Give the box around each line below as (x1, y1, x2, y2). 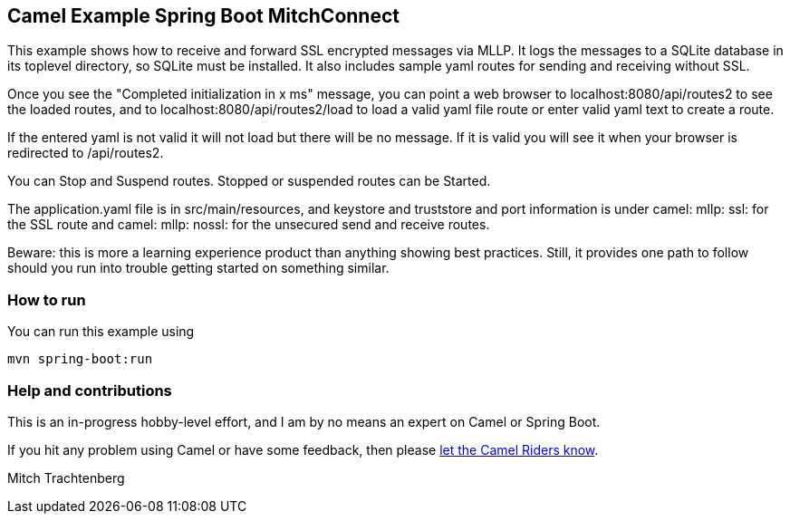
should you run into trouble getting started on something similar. (7, 260, 390, 276)
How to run (7, 290, 86, 309)
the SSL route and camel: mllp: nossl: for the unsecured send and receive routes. (7, 217, 490, 233)
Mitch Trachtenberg (7, 469, 125, 486)
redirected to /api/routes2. (7, 145, 164, 161)
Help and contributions (7, 381, 172, 400)
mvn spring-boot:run (7, 352, 153, 367)
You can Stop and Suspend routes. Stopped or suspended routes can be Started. (7, 173, 491, 189)
